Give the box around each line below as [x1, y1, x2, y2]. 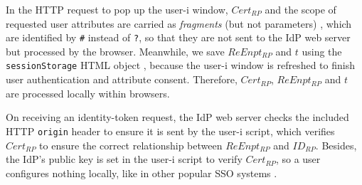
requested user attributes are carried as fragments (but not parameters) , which [6, 16, 352, 31]
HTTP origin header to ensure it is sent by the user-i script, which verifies [6, 123, 335, 138]
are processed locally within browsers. [6, 85, 170, 100]
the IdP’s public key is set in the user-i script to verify [6, 152, 243, 166]
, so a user [275, 152, 321, 166]
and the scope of [265, 2, 336, 16]
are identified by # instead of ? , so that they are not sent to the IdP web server [6, 30, 351, 45]
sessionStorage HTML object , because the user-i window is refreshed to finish [6, 58, 355, 73]
